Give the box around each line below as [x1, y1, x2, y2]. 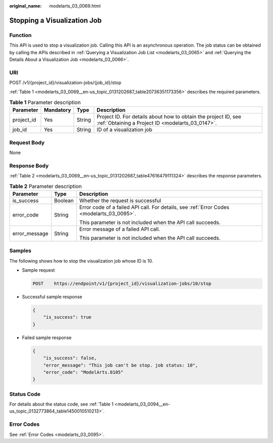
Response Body [9, 162, 49, 169]
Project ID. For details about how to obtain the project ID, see [97, 113, 242, 120]
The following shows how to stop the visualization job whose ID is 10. [9, 257, 154, 264]
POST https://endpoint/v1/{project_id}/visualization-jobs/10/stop [32, 281, 212, 286]
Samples [9, 247, 31, 254]
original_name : [9, 3, 42, 9]
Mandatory [43, 106, 71, 114]
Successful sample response [22, 294, 82, 300]
